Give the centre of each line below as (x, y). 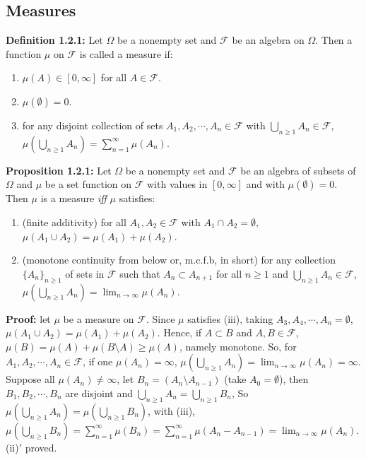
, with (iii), (172, 410)
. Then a (334, 40)
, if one (98, 361)
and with (265, 184)
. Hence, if (179, 332)
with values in (177, 184)
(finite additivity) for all (74, 222)
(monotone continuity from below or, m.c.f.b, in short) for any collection (179, 260)
